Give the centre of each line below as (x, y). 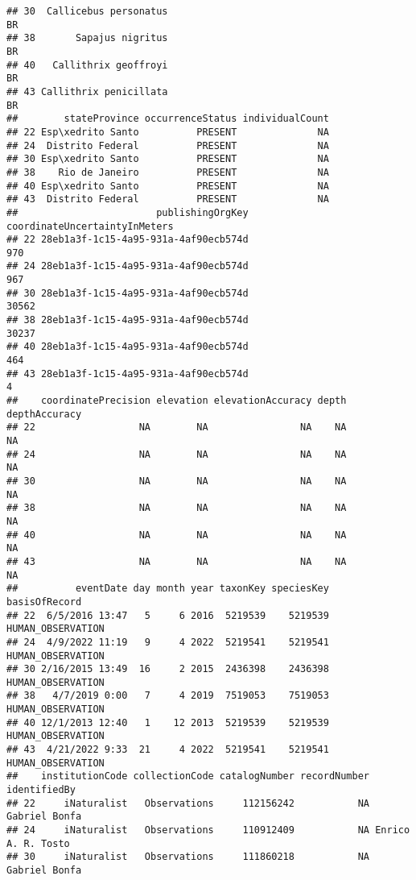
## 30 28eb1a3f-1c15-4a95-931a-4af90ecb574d (128, 293)
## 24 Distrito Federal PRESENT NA (168, 145)
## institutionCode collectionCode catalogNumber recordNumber (188, 776)
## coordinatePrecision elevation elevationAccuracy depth (177, 401)
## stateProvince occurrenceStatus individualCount (168, 119)
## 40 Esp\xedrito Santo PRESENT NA (168, 186)
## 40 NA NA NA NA (177, 535)
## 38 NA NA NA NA (177, 508)
